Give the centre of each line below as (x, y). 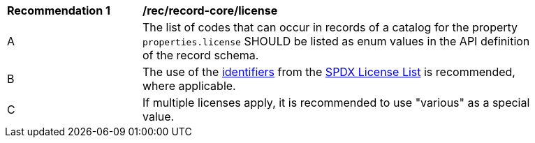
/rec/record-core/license (210, 10)
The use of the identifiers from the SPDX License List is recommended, (329, 72)
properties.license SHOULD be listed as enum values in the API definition (336, 41)
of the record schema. (201, 55)
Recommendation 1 (59, 10)
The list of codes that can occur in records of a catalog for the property (330, 27)
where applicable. (189, 86)
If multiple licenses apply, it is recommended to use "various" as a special (336, 103)
